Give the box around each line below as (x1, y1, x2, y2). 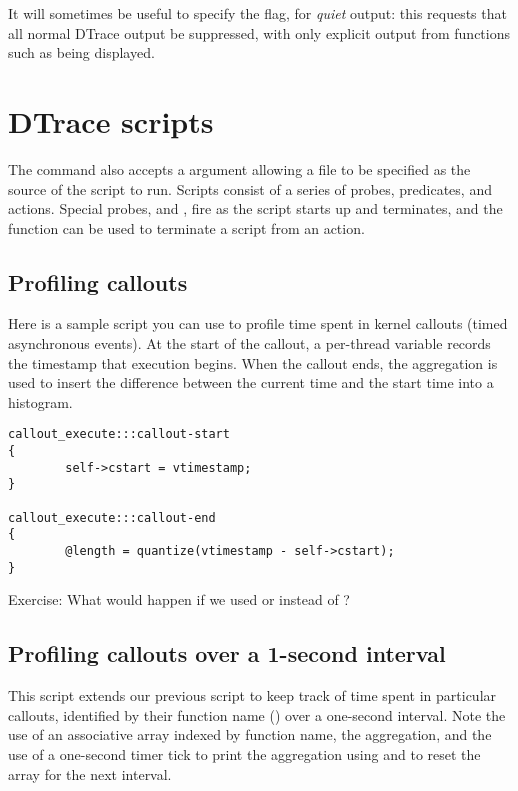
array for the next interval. (8, 763, 172, 784)
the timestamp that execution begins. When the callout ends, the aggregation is (8, 352, 498, 373)
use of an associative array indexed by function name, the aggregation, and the (8, 724, 492, 745)
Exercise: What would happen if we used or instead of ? (8, 589, 350, 610)
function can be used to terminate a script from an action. (8, 217, 365, 238)
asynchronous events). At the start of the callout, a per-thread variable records (8, 333, 491, 354)
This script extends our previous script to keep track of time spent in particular (8, 685, 497, 706)
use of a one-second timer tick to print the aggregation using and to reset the (8, 743, 481, 764)
